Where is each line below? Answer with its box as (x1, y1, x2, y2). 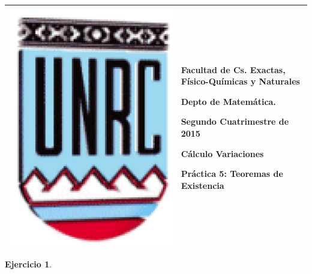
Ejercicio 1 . (5, 258, 52, 270)
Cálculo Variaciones (181, 147, 264, 159)
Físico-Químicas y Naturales (181, 75, 300, 88)
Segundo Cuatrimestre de (181, 115, 289, 128)
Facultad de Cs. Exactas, (181, 63, 286, 76)
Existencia (181, 179, 224, 191)
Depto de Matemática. (181, 95, 276, 107)
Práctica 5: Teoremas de (181, 167, 283, 180)
